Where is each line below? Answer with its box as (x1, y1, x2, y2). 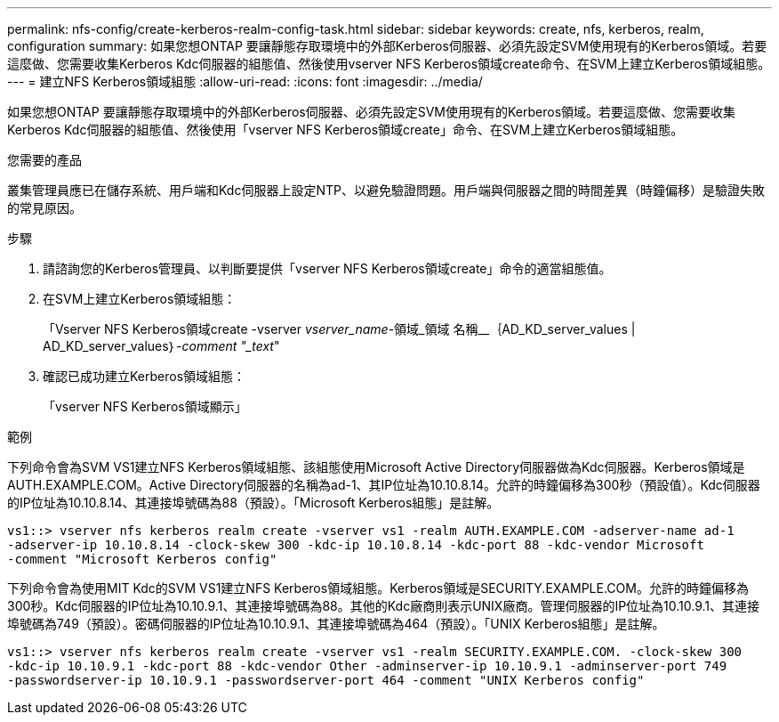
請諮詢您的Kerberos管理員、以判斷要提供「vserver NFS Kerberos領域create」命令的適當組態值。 (43, 261, 612, 276)
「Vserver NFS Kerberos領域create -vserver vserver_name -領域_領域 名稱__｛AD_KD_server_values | (43, 321, 636, 337)
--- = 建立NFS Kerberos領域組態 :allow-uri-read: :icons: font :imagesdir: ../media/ (7, 74, 483, 89)
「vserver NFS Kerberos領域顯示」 (43, 399, 247, 414)
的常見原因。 (7, 200, 82, 215)
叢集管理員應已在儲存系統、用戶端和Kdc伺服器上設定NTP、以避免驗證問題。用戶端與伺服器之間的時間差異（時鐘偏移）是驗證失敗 (7, 183, 765, 198)
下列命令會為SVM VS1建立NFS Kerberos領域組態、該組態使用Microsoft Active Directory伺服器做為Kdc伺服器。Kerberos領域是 (7, 459, 745, 475)
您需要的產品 (7, 152, 82, 167)
